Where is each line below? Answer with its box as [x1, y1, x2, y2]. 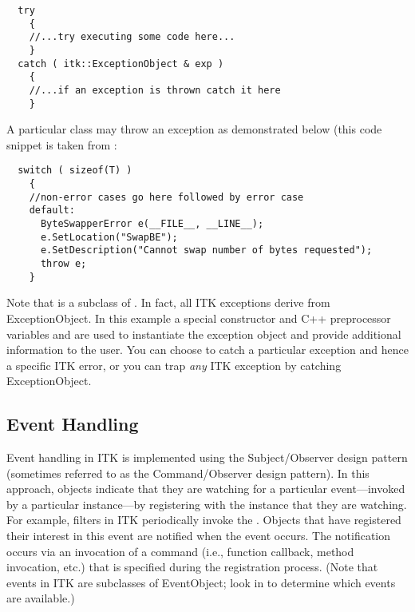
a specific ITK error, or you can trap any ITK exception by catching [6, 356, 342, 373]
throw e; [40, 258, 87, 270]
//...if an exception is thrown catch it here [29, 84, 281, 96]
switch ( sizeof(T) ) [18, 165, 132, 177]
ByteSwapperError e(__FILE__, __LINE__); [40, 218, 264, 230]
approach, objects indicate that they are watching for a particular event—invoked [6, 480, 405, 497]
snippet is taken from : [6, 136, 117, 153]
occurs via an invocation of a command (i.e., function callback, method [6, 542, 354, 559]
